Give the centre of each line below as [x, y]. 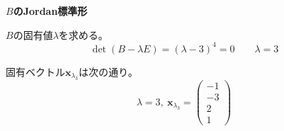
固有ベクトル [35, 71]
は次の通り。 [108, 71]
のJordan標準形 [50, 11]
